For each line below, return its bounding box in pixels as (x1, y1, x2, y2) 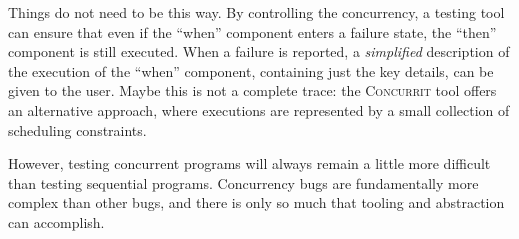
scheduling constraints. (8, 119, 147, 140)
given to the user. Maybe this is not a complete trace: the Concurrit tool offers (8, 80, 497, 101)
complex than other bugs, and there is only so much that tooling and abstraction (8, 192, 505, 213)
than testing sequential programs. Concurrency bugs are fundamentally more (8, 172, 479, 193)
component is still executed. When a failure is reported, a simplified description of (8, 41, 510, 62)
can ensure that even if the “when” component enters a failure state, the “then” (8, 21, 497, 42)
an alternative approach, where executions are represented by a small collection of (8, 99, 510, 120)
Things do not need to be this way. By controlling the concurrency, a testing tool (8, 2, 505, 22)
